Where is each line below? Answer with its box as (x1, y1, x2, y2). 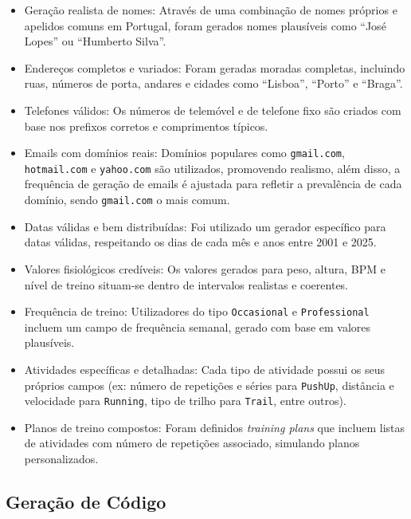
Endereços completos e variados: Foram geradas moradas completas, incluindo (24, 59, 405, 76)
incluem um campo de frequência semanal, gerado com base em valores (24, 318, 371, 335)
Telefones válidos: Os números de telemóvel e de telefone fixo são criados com (24, 101, 401, 118)
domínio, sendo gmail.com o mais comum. (24, 191, 230, 208)
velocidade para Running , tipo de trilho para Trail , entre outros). (24, 392, 346, 409)
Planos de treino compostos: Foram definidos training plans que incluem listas (24, 419, 405, 435)
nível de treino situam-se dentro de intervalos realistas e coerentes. (24, 276, 349, 293)
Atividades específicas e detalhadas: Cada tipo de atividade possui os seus (24, 360, 385, 377)
